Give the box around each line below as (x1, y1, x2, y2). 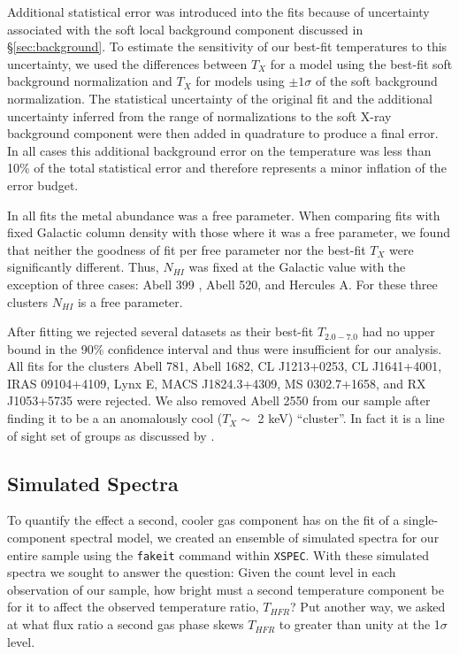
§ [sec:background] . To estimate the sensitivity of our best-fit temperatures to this (7, 37, 448, 56)
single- (403, 511, 439, 529)
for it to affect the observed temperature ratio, (7, 597, 259, 616)
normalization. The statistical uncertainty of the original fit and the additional (7, 88, 432, 107)
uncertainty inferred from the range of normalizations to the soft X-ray (7, 106, 392, 125)
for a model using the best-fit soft (270, 54, 453, 73)
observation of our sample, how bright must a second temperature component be (7, 580, 444, 598)
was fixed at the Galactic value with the (188, 258, 406, 276)
